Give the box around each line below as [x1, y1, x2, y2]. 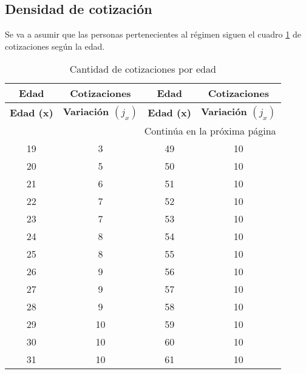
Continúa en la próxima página [144, 124, 276, 138]
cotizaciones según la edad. [5, 39, 105, 52]
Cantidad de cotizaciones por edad [69, 62, 216, 76]
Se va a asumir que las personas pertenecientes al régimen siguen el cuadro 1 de [5, 28, 301, 41]
